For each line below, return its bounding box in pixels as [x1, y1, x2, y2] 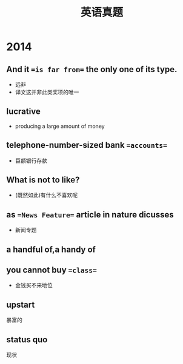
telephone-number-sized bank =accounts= [6, 140, 168, 150]
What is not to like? [6, 175, 80, 185]
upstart [6, 299, 35, 309]
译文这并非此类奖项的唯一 [15, 88, 79, 96]
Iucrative [6, 107, 41, 117]
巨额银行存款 [15, 157, 47, 164]
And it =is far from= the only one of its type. [6, 64, 178, 74]
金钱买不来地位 [15, 282, 53, 289]
